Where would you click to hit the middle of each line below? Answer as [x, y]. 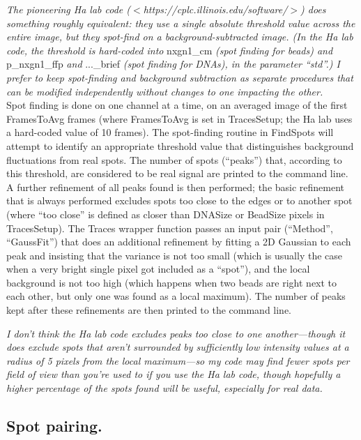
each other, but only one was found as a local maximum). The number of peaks [176, 296]
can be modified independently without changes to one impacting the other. [165, 91]
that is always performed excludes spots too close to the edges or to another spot [179, 200]
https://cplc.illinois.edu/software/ [215, 9]
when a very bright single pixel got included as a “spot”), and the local [158, 269]
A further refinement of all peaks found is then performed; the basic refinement [176, 187]
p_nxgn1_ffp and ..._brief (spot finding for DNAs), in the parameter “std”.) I [173, 64]
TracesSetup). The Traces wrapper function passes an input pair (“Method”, [170, 228]
